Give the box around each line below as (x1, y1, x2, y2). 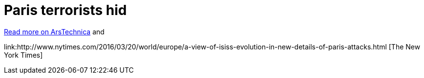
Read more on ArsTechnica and (4, 27, 105, 36)
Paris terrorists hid (4, 2, 127, 18)
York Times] (4, 50, 43, 59)
